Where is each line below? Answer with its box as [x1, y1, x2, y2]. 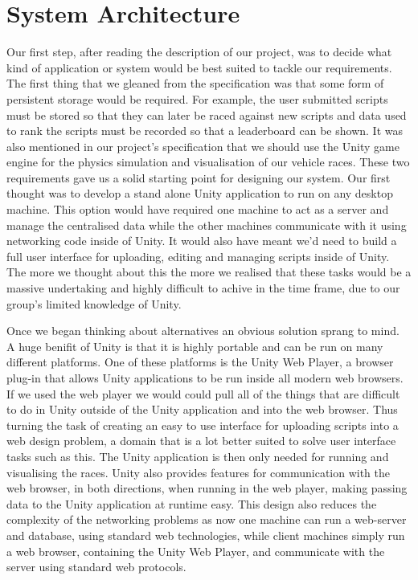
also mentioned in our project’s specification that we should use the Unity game [6, 137, 400, 154]
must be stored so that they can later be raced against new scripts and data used [6, 106, 407, 123]
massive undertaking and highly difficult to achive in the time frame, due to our [6, 280, 400, 296]
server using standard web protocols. [6, 558, 186, 575]
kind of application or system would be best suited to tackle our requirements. [6, 59, 392, 76]
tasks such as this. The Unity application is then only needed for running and [6, 447, 389, 464]
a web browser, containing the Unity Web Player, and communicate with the [6, 542, 385, 559]
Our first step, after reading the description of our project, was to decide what [6, 43, 392, 60]
